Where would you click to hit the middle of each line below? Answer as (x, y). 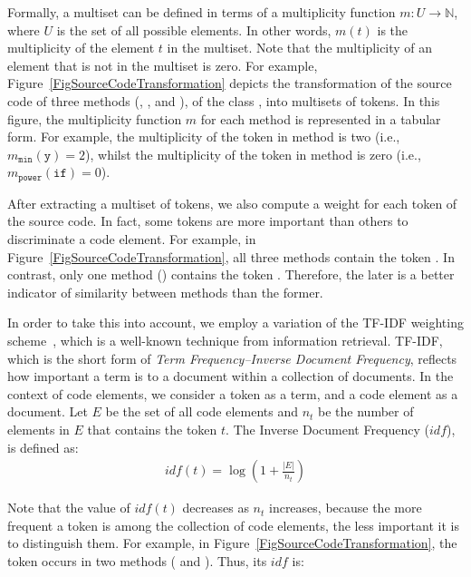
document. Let (48, 411)
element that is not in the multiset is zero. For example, (163, 65)
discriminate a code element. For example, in (132, 238)
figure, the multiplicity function (95, 118)
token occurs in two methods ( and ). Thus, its (137, 560)
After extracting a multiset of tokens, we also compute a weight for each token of (232, 203)
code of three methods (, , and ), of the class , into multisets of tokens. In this (224, 100)
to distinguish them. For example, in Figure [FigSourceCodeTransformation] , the (232, 543)
